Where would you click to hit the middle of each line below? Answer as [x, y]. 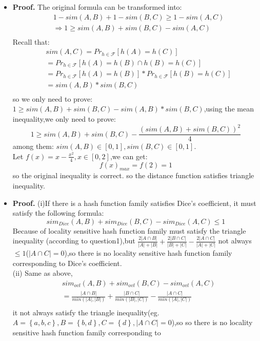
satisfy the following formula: [58, 213]
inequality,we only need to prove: [64, 118]
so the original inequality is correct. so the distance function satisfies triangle [133, 175]
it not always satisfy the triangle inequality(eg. [86, 312]
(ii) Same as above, [43, 273]
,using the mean [229, 109]
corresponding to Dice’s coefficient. [67, 263]
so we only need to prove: [53, 98]
